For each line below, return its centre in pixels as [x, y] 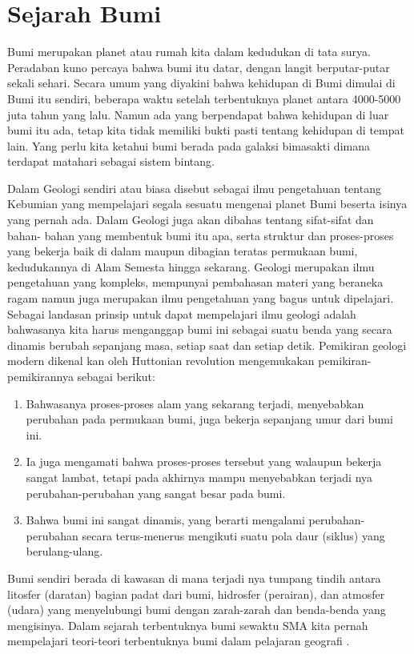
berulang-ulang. [64, 551]
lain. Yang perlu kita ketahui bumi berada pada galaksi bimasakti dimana [189, 145]
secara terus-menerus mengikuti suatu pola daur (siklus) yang [233, 535]
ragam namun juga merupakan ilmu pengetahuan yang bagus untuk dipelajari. [201, 298]
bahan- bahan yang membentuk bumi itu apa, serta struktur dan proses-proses [201, 235]
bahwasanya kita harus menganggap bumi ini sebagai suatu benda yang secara [200, 329]
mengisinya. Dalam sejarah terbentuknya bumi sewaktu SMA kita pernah [188, 625]
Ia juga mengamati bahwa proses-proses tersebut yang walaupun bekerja [204, 461]
